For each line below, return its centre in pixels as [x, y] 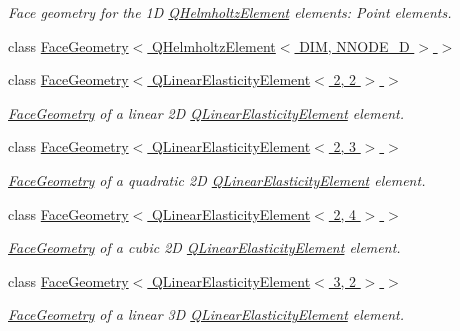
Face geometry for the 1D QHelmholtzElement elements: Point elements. [230, 12]
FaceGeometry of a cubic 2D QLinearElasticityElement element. [204, 247]
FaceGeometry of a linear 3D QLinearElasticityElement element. [206, 314]
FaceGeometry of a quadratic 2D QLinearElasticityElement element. [217, 179]
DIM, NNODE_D [354, 45]
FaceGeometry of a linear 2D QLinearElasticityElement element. [206, 112]
